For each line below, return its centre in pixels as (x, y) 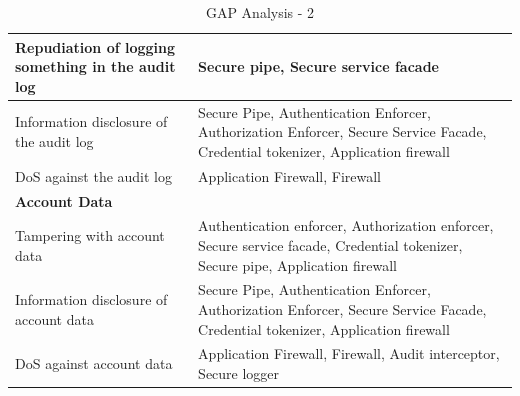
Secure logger (239, 373)
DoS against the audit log (94, 175)
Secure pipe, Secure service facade (318, 66)
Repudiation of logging (95, 46)
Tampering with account (90, 235)
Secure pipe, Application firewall (297, 264)
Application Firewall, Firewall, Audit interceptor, (349, 353)
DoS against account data (94, 363)
